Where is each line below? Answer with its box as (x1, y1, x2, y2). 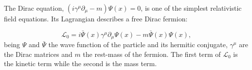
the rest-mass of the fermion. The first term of (83, 49, 221, 59)
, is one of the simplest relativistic (141, 3, 242, 13)
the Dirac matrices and (4, 49, 72, 59)
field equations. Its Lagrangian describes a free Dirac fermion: (4, 14, 188, 23)
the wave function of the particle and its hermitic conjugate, (48, 39, 228, 50)
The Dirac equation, (4, 3, 64, 13)
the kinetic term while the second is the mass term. (4, 58, 157, 69)
